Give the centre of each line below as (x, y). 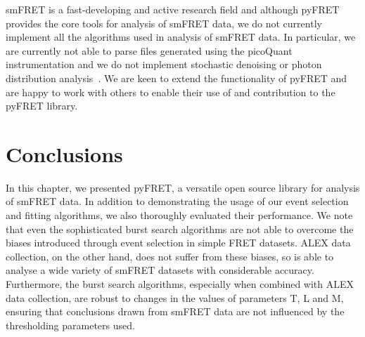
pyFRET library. (42, 106)
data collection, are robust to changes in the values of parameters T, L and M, (175, 297)
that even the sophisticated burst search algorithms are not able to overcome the (180, 229)
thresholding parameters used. (70, 325)
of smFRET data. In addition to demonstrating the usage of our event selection (177, 201)
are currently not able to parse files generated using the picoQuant (149, 50)
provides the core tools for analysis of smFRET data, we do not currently (164, 23)
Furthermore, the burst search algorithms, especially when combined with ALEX (180, 284)
